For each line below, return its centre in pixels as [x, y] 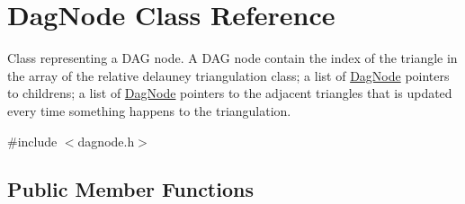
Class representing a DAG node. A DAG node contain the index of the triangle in [232, 58]
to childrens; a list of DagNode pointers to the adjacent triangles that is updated [230, 93]
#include [32, 141]
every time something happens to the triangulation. [149, 110]
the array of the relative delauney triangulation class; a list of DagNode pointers [228, 75]
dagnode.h [106, 141]
